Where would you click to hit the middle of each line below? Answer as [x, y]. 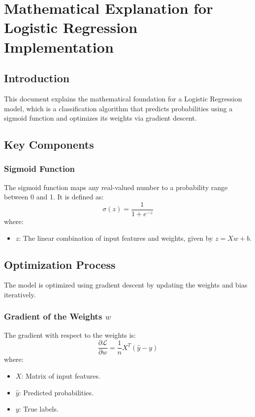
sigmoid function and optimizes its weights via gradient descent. [100, 118]
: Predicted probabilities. [56, 392]
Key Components [49, 144]
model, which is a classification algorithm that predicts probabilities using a [118, 108]
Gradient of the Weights [53, 316]
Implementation [59, 47]
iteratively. [20, 294]
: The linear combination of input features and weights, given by [116, 238]
